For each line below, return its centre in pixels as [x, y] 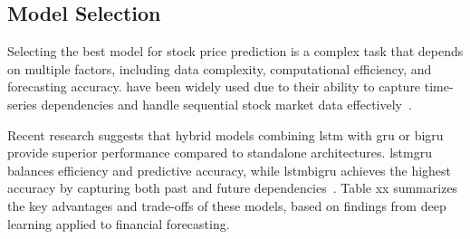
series [22, 104]
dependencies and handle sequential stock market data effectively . [226, 104]
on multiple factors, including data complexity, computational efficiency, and [220, 68]
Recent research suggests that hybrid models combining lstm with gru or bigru [225, 134]
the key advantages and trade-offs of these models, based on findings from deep [227, 205]
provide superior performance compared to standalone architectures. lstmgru [220, 153]
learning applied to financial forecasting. [119, 223]
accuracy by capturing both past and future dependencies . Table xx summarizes [233, 188]
